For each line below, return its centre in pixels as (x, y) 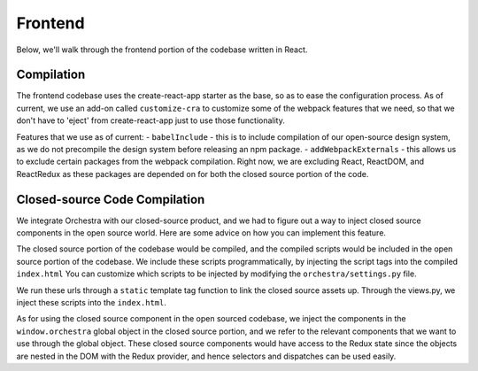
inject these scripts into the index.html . (92, 303)
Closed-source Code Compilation (111, 199)
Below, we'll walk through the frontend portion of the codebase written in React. (162, 50)
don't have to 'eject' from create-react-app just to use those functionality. (150, 120)
